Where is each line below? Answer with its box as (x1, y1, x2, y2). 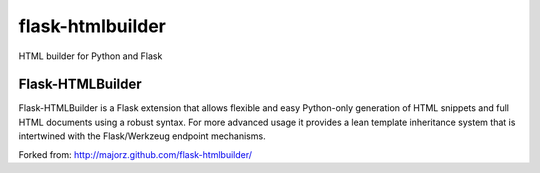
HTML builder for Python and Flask (18, 50, 163, 62)
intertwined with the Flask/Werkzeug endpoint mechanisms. (18, 130, 266, 142)
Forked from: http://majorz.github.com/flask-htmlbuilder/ (18, 148, 253, 160)
